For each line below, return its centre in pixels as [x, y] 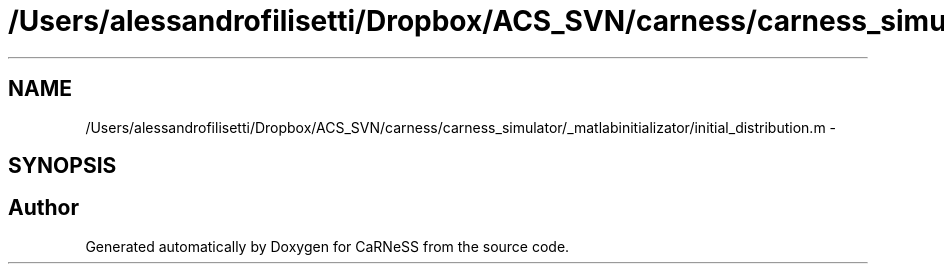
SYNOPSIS [62, 166]
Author [43, 208]
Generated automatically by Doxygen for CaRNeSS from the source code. [327, 246]
